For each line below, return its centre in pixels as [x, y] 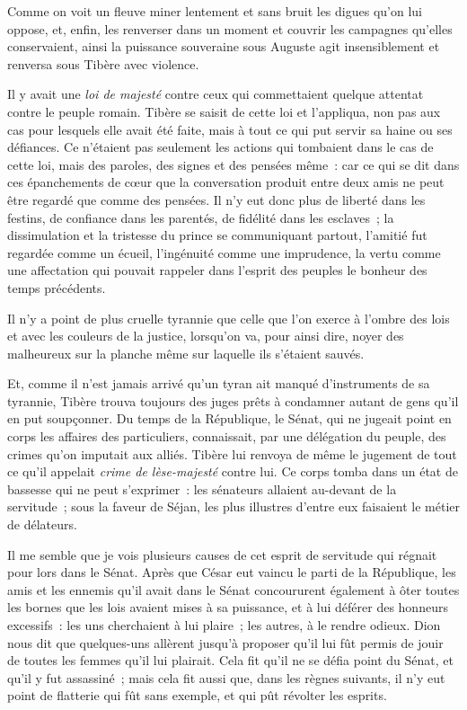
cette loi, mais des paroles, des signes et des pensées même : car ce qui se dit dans [233, 164]
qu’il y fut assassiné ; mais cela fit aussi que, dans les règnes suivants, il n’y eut [226, 677]
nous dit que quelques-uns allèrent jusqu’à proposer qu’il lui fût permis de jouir [225, 642]
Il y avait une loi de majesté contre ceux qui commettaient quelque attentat [216, 94]
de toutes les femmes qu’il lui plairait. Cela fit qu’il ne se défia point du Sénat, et [230, 660]
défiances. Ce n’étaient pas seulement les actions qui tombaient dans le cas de [220, 147]
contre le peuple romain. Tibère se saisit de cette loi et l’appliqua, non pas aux [224, 111]
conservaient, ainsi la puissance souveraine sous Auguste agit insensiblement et [224, 46]
